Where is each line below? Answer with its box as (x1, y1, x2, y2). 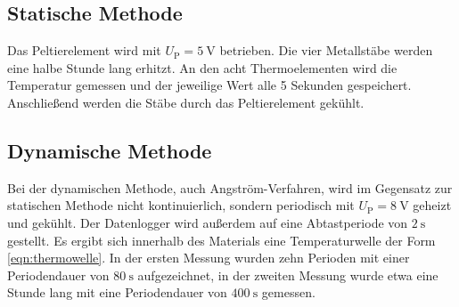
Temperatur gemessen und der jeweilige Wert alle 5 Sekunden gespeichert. (7, 76, 412, 94)
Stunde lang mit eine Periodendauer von (7, 283, 227, 302)
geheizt (413, 196, 452, 214)
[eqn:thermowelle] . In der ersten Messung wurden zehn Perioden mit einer (7, 248, 410, 267)
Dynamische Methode (7, 136, 212, 164)
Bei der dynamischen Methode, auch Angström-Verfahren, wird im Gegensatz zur (7, 178, 453, 197)
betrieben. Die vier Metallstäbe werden (219, 41, 433, 60)
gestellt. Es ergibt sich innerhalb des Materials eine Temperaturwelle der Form (7, 230, 436, 249)
